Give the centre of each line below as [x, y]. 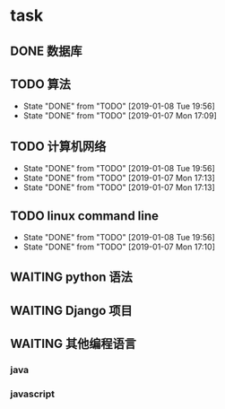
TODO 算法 [40, 84]
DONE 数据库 [47, 51]
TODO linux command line [85, 216]
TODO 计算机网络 [58, 146]
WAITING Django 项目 [71, 310]
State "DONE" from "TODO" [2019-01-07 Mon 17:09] [120, 116]
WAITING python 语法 [72, 278]
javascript [33, 394]
